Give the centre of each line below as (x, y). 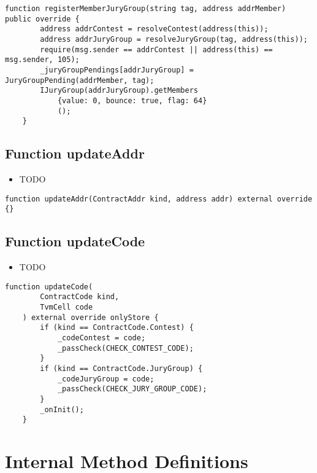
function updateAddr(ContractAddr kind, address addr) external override (159, 199)
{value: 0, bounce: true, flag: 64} (132, 100)
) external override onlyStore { (90, 317)
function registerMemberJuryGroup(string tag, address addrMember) (146, 9)
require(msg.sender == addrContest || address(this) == (156, 49)
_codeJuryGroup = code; (106, 379)
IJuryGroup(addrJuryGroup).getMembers (119, 91)
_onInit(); (62, 409)
